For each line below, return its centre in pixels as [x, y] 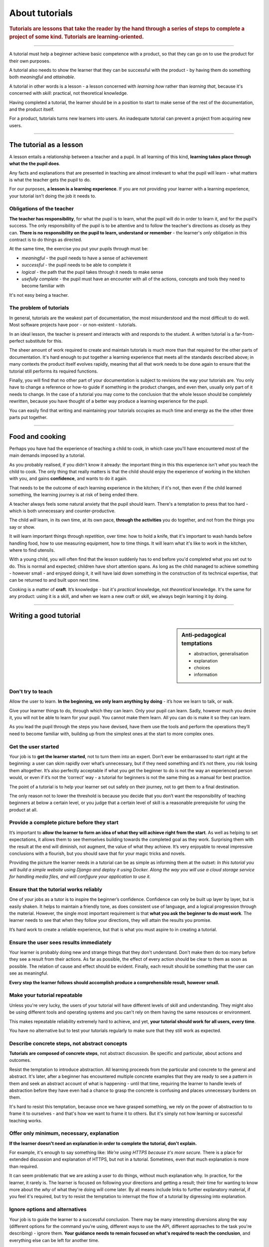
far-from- [245, 334]
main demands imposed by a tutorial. [47, 455]
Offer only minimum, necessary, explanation [64, 1133]
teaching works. [26, 1120]
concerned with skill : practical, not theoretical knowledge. [68, 93]
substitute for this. [44, 341]
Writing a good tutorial [45, 616]
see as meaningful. [29, 973]
